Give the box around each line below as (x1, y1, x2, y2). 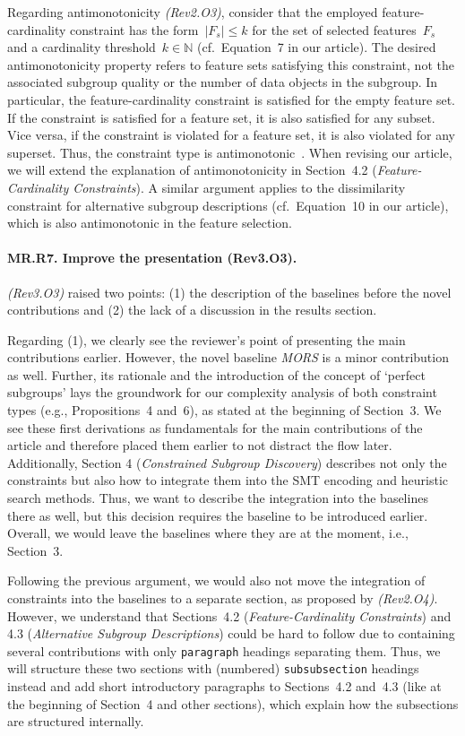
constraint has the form (70, 20, 199, 39)
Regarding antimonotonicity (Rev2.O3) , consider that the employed (7, 3, 378, 21)
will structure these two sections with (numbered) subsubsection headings (7, 659, 419, 678)
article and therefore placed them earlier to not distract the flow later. (7, 436, 392, 455)
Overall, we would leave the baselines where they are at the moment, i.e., (7, 524, 409, 542)
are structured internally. (7, 712, 144, 731)
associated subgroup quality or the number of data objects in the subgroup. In (7, 73, 438, 91)
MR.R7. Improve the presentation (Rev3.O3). (7, 248, 297, 267)
